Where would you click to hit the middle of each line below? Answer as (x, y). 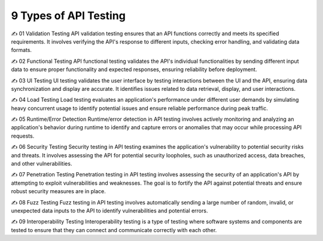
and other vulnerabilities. (42, 164)
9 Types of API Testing (68, 16)
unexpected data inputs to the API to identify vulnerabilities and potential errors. (109, 211)
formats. (22, 50)
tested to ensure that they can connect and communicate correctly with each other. (114, 230)
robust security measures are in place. (58, 191)
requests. (23, 136)
